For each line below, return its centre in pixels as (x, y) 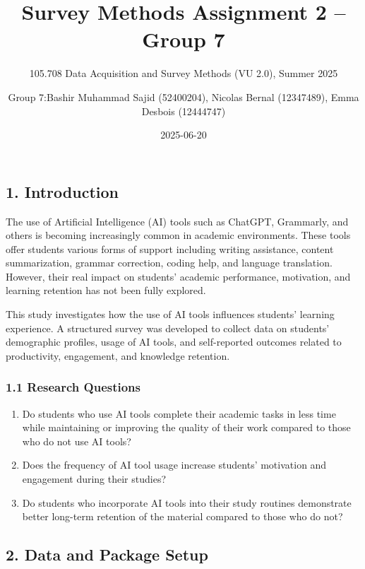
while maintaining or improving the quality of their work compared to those (186, 427)
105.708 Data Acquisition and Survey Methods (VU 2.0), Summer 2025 (184, 73)
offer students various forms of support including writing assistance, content (170, 248)
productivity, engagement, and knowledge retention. (118, 355)
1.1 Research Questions (73, 387)
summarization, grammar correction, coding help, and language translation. (169, 263)
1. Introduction (62, 191)
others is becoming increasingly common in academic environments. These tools (178, 235)
